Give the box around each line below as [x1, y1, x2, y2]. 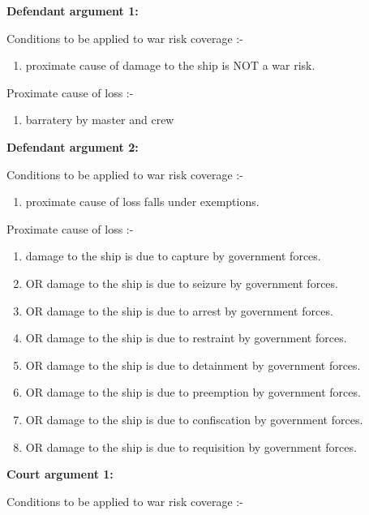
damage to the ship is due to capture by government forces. [25, 247, 321, 264]
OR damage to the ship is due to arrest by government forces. [25, 302, 333, 319]
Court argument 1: [6, 466, 114, 483]
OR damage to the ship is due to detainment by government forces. [25, 356, 361, 373]
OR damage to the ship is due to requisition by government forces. [25, 438, 357, 455]
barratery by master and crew [25, 111, 174, 128]
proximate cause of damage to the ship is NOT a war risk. [25, 57, 315, 74]
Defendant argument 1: [6, 2, 139, 19]
